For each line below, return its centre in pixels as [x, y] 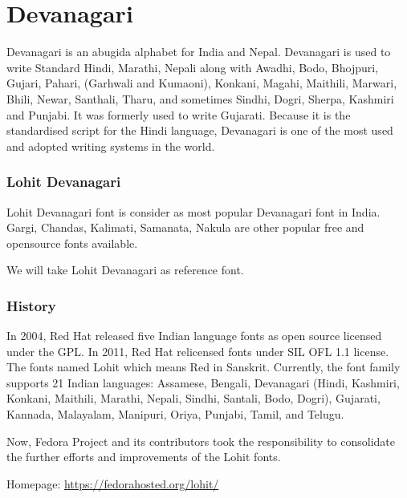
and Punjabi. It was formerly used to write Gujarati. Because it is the [179, 114]
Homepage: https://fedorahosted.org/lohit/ [113, 483]
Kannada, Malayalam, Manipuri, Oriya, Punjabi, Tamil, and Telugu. [175, 414]
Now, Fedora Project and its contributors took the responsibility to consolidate [201, 441]
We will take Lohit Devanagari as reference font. [125, 270]
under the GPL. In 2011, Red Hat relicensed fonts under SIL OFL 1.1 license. [198, 351]
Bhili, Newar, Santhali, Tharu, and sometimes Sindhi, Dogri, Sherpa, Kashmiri [200, 98]
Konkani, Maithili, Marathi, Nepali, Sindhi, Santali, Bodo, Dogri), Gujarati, [193, 398]
